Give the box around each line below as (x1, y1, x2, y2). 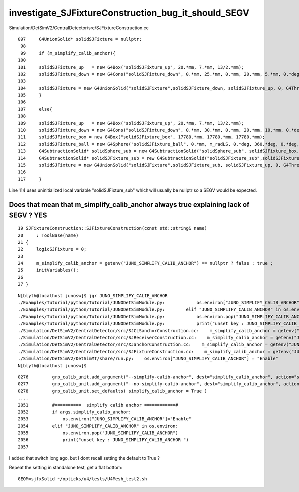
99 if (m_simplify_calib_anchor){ (20, 50, 116, 56)
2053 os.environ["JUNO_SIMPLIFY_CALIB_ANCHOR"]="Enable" (18, 416, 192, 422)
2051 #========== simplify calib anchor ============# (18, 402, 179, 408)
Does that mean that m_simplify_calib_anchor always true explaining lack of (9, 200, 250, 209)
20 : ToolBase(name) (18, 232, 79, 238)
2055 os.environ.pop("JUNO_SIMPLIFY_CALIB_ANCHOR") (18, 430, 179, 436)
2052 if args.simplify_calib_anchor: (18, 409, 132, 415)
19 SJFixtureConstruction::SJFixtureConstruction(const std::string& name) (18, 225, 207, 231)
